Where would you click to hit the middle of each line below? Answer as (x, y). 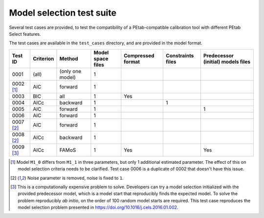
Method (69, 59)
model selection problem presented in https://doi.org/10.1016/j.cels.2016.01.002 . (98, 207)
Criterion (43, 59)
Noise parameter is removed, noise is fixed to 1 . (76, 178)
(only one (70, 71)
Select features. (25, 34)
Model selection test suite (63, 13)
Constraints (180, 55)
